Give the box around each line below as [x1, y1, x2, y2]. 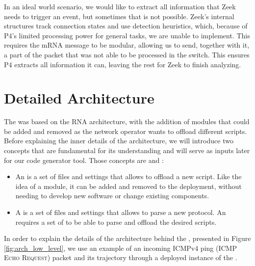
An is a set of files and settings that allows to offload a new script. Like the [15, 171, 242, 182]
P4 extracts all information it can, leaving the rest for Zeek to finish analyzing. [4, 59, 241, 69]
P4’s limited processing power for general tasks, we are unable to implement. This [4, 30, 250, 40]
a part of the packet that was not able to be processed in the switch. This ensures [4, 49, 250, 59]
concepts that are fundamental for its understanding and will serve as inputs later [4, 145, 250, 156]
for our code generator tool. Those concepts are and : [4, 155, 164, 165]
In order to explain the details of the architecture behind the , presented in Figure [4, 233, 251, 243]
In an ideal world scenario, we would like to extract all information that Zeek [4, 1, 236, 11]
